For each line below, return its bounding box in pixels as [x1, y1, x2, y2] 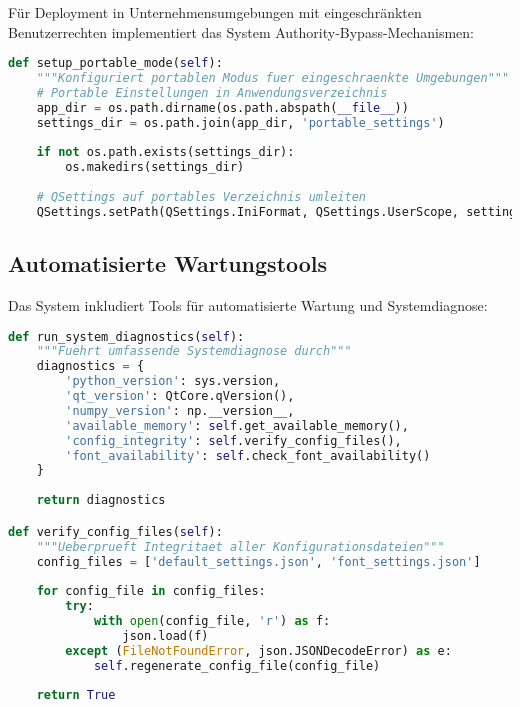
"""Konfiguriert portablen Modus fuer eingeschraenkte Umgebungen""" [36, 71, 510, 86]
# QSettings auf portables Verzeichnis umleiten [36, 190, 366, 205]
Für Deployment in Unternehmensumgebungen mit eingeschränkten [8, 2, 422, 22]
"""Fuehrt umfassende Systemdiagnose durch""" [36, 344, 352, 359]
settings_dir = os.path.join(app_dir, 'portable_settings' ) [36, 115, 445, 130]
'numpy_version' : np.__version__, [65, 403, 295, 418]
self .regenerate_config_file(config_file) [93, 658, 381, 673]
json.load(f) [122, 628, 209, 643]
